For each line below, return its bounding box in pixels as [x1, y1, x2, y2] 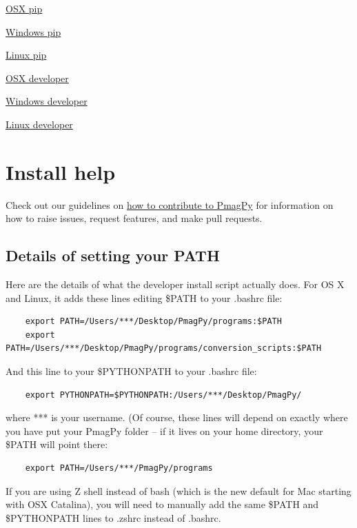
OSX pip [6, 1, 43, 15]
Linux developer [6, 116, 73, 131]
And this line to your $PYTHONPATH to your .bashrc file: [6, 364, 257, 378]
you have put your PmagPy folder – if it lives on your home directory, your [6, 423, 323, 438]
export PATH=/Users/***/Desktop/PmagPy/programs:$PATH [25, 316, 282, 327]
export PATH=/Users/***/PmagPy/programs [25, 463, 213, 474]
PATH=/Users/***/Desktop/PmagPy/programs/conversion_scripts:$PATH [6, 343, 322, 354]
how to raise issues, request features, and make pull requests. [6, 211, 263, 225]
